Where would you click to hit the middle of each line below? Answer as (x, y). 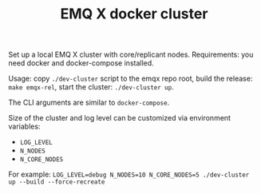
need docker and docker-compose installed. (81, 63)
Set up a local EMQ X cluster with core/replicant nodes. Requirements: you (131, 55)
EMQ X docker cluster (134, 14)
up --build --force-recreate (57, 182)
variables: (24, 127)
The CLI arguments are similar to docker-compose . (89, 103)
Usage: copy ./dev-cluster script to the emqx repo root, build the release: (130, 79)
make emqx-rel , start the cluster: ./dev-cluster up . (91, 87)
